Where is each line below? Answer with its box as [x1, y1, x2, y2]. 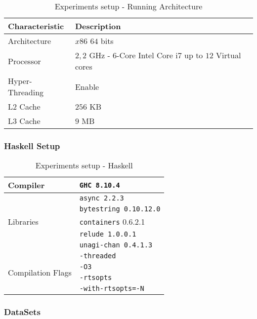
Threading [8, 86, 44, 98]
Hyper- [8, 75, 32, 86]
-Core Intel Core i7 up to [117, 49, 203, 61]
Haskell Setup [4, 139, 60, 152]
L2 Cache [8, 101, 41, 112]
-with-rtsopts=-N [79, 284, 144, 293]
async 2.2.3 [79, 194, 124, 202]
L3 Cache [8, 115, 41, 126]
